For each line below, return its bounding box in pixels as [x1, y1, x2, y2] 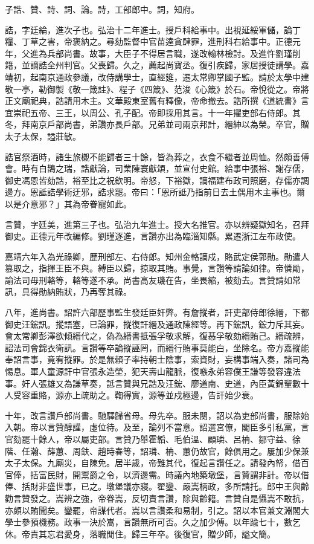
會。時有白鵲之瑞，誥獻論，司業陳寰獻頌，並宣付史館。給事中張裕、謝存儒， [5, 162, 309, 175]
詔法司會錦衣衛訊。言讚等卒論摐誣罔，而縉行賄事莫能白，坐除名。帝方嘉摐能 [5, 341, 309, 354]
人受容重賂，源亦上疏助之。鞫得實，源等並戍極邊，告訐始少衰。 [5, 389, 258, 401]
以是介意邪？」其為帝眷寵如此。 [5, 197, 132, 210]
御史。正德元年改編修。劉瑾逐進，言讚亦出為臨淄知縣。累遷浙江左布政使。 [5, 230, 301, 242]
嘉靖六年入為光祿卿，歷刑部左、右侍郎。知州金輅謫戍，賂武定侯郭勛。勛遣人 [5, 250, 309, 262]
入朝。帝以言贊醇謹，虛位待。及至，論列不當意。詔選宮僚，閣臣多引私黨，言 [5, 421, 309, 433]
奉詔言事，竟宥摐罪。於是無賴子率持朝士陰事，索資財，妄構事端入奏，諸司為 [5, 353, 309, 366]
